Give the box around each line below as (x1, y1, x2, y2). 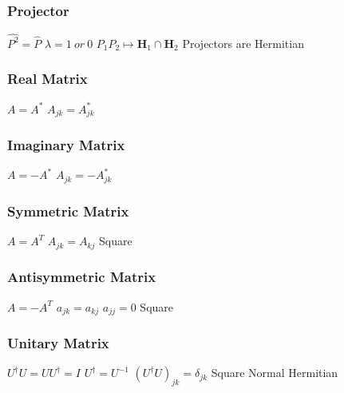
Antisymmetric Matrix (7, 267, 156, 287)
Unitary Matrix (7, 333, 109, 353)
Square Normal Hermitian (211, 364, 338, 381)
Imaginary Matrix (7, 135, 125, 155)
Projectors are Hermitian (182, 34, 304, 51)
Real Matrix (7, 69, 88, 89)
